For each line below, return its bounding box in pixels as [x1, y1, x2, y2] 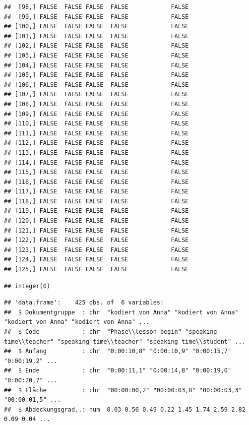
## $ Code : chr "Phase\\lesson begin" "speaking [4, 328, 217, 335]
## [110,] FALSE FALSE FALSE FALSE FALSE [4, 120, 189, 127]
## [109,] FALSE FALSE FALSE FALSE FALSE [4, 110, 189, 118]
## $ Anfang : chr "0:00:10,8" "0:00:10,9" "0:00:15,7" [4, 348, 232, 355]
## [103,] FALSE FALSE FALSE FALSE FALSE [4, 52, 189, 59]
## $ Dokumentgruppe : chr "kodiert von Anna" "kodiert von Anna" [4, 308, 239, 316]
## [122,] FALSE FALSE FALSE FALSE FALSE [4, 237, 189, 244]
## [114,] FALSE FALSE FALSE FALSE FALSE [4, 159, 189, 166]
